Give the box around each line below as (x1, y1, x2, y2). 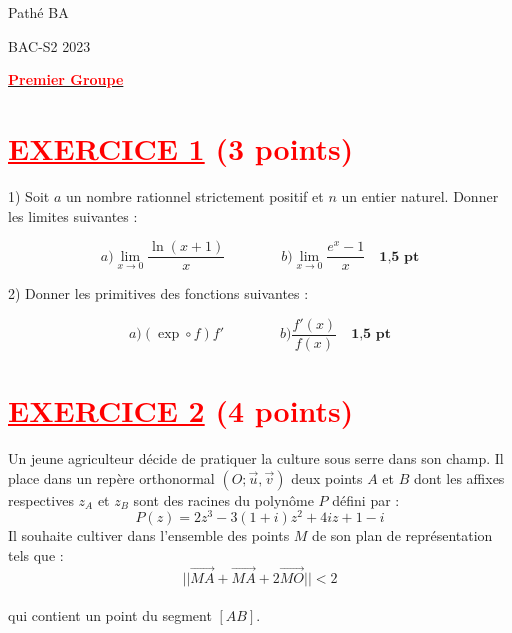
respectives (8, 489, 74, 510)
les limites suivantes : (8, 205, 138, 226)
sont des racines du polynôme (133, 489, 314, 510)
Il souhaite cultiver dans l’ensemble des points (8, 525, 290, 546)
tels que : (8, 544, 64, 565)
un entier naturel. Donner (341, 185, 499, 206)
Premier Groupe (8, 69, 124, 90)
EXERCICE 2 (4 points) (8, 390, 354, 430)
